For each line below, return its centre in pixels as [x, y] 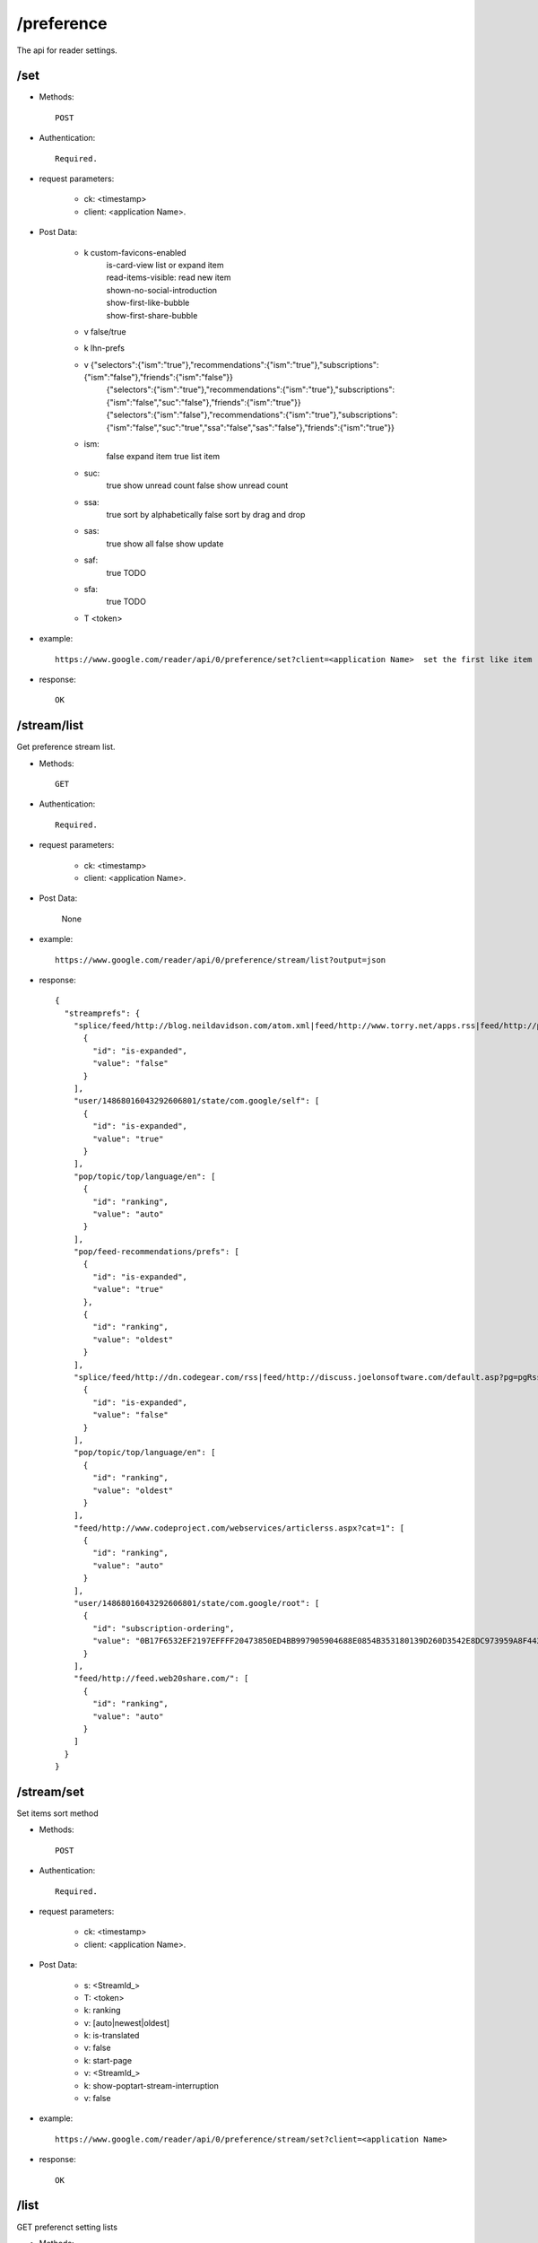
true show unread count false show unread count [197, 485]
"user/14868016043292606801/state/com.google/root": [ [196, 1603]
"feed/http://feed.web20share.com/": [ [161, 1679]
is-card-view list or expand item [165, 265]
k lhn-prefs [104, 348]
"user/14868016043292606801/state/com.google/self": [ [196, 1101]
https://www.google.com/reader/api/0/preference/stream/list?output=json [221, 960]
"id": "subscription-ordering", [164, 1628]
